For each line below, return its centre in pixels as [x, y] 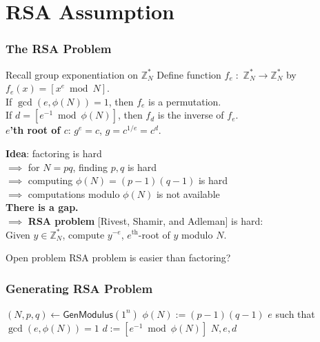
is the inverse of [191, 115]
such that [295, 313]
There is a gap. [42, 207]
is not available [188, 193]
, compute [83, 234]
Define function [189, 74]
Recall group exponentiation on [72, 74]
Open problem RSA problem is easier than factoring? [118, 258]
